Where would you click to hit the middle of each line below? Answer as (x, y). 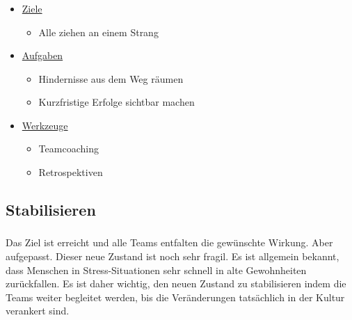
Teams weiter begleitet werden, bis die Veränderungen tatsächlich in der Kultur (175, 297)
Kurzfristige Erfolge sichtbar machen (117, 102)
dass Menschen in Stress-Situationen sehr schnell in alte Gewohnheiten (156, 270)
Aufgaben (42, 55)
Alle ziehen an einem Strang (98, 32)
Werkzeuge (45, 125)
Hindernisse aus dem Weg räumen (111, 78)
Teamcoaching (69, 149)
